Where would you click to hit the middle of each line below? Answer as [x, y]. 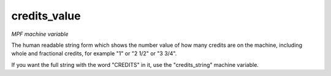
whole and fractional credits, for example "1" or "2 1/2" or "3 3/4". [94, 54]
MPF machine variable [40, 34]
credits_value [46, 16]
